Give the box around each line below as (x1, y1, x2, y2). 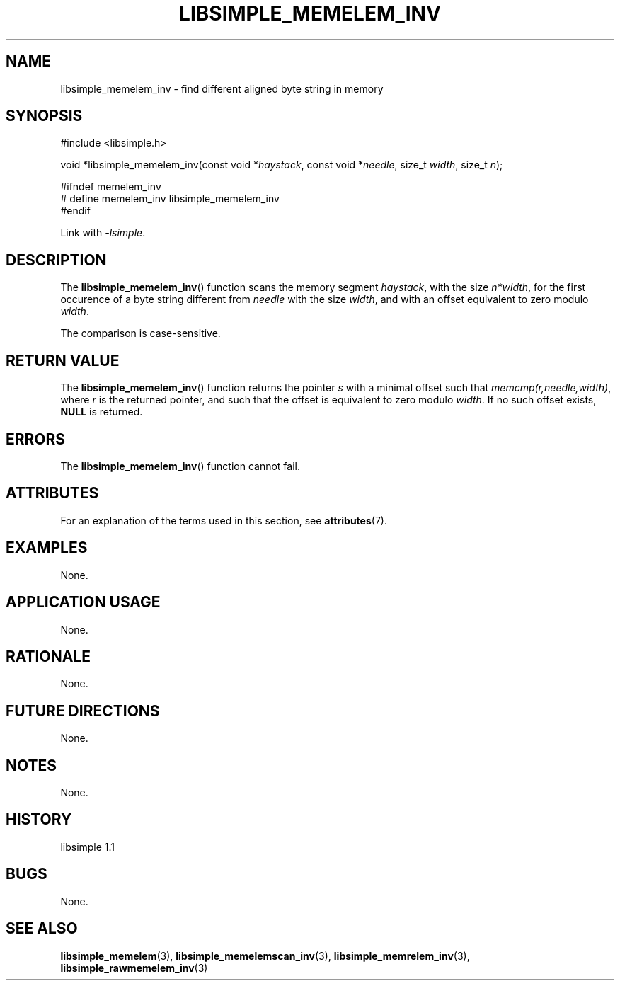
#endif (60, 205, 91, 217)
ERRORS (6, 430, 66, 448)
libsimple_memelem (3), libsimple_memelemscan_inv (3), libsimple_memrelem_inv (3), (60, 949, 470, 962)
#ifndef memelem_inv (60, 180, 161, 193)
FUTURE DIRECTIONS (6, 701, 160, 720)
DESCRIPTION (6, 251, 107, 269)
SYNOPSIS (6, 107, 83, 125)
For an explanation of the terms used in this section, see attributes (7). (60, 514, 387, 527)
